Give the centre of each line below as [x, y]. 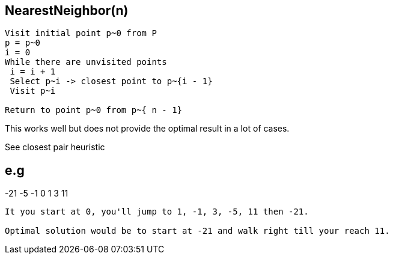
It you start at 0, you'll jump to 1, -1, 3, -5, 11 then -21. [157, 212]
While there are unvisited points [86, 62]
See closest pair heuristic [55, 147]
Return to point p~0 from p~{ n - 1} [94, 110]
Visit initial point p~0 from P [81, 33]
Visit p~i [33, 91]
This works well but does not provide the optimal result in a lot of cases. [147, 129]
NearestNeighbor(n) [67, 11]
